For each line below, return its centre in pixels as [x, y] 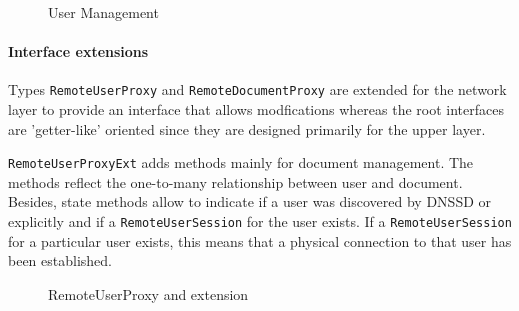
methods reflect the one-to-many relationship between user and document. [235, 181]
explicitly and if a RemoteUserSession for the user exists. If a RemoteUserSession [260, 221]
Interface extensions [78, 51]
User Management [103, 12]
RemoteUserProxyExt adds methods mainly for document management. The [241, 162]
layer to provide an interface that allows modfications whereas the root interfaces [256, 109]
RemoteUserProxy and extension [148, 293]
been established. [60, 260]
